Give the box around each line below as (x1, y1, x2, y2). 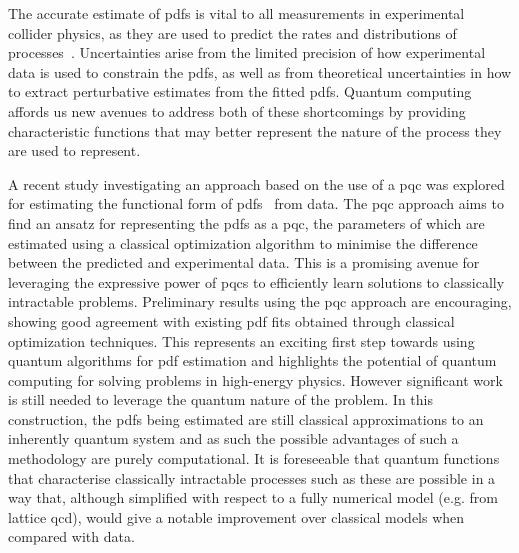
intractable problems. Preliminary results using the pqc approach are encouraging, (8, 291, 512, 312)
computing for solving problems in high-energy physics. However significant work (8, 369, 503, 390)
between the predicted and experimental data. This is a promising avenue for (8, 252, 480, 273)
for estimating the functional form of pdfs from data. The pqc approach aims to (8, 193, 504, 214)
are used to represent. (8, 140, 141, 161)
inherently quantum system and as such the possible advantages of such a (8, 428, 459, 449)
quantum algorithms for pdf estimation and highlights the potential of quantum (8, 350, 497, 371)
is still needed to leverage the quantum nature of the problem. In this (8, 389, 434, 410)
